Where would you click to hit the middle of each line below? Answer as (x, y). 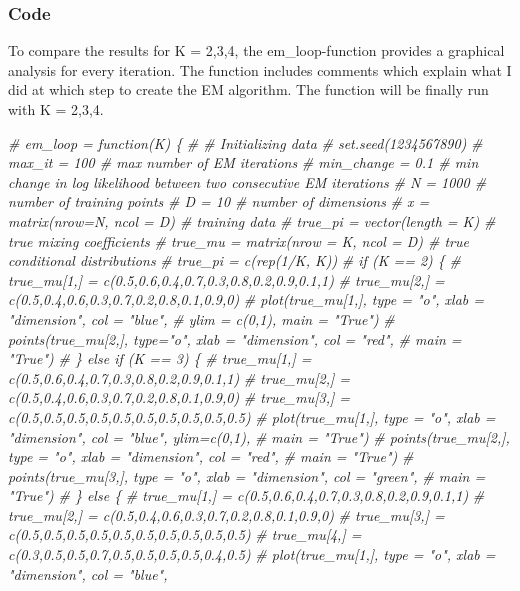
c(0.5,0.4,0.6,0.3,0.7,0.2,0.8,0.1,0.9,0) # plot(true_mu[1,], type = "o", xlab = (246, 299)
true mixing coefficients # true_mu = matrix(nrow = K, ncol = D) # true (238, 240)
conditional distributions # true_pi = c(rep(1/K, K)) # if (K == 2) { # (234, 260)
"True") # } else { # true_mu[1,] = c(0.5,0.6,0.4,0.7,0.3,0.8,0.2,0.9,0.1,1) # (246, 495)
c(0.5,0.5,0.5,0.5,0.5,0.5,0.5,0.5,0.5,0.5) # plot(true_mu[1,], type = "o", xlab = (252, 416)
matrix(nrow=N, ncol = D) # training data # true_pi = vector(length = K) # (252, 220)
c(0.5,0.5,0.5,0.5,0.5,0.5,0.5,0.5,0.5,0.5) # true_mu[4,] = (185, 534)
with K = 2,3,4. (56, 109)
